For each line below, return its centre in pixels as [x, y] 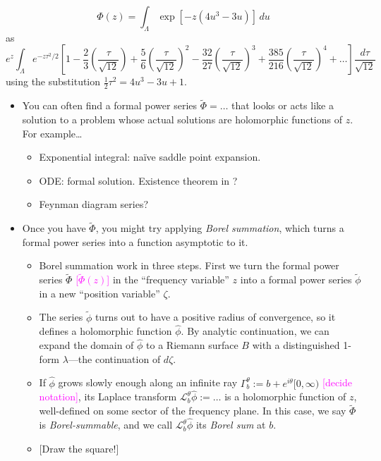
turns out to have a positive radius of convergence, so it [215, 317]
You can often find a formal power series [110, 105]
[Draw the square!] [79, 448]
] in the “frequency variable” [168, 279]
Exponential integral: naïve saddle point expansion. [150, 157]
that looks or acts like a [283, 105]
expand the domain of [86, 345]
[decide [337, 382]
